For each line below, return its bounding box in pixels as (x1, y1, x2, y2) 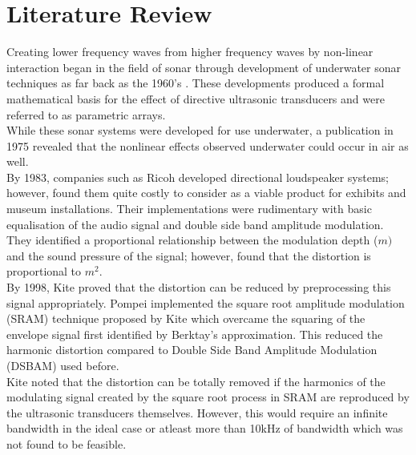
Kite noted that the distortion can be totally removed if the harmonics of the (6, 372, 386, 389)
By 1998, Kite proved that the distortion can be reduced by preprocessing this (6, 279, 391, 296)
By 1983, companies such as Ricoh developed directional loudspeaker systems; (6, 168, 389, 185)
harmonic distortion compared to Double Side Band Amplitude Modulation (6, 341, 378, 358)
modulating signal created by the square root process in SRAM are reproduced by (6, 389, 410, 405)
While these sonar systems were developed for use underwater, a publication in (6, 122, 394, 139)
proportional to (6, 263, 82, 280)
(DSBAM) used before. (6, 357, 119, 373)
